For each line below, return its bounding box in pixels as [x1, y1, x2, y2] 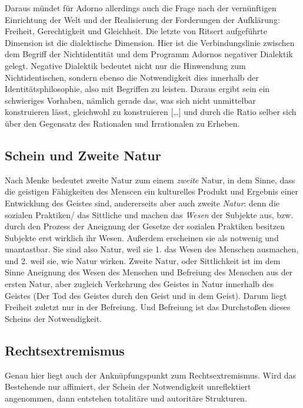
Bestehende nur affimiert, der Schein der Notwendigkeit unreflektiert [5, 380, 251, 393]
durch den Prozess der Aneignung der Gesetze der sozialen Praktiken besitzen [5, 220, 285, 232]
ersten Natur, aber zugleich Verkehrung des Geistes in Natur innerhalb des [5, 278, 274, 290]
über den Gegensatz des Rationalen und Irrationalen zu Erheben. [5, 117, 240, 129]
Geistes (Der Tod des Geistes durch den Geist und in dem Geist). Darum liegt [5, 289, 287, 301]
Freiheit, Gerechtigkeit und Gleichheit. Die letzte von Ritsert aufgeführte [5, 25, 267, 37]
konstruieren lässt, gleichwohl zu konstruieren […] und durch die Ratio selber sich [5, 106, 297, 118]
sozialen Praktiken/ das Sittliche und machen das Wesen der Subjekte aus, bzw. [5, 208, 294, 221]
